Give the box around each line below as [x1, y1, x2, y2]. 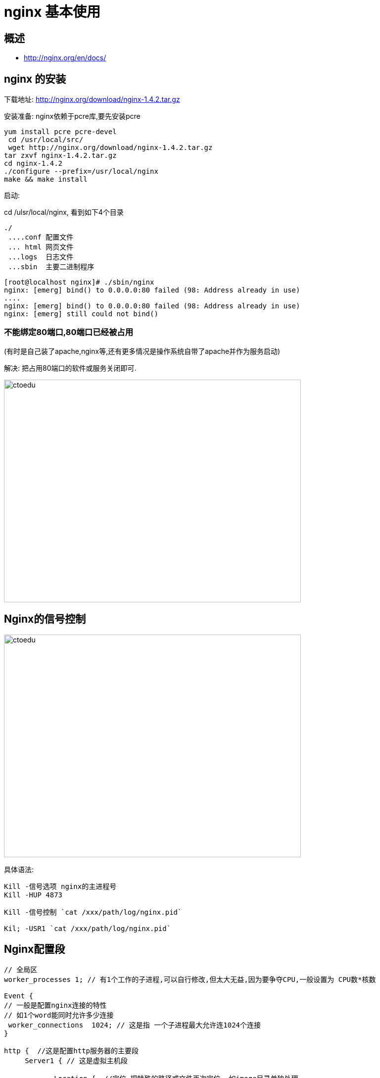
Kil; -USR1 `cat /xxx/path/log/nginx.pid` [4, 924, 171, 932]
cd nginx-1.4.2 [4, 159, 63, 168]
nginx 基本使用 [4, 3, 101, 20]
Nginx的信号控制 [4, 613, 86, 626]
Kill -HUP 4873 [4, 890, 63, 899]
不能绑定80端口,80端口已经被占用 [4, 327, 134, 338]
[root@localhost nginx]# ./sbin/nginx [4, 278, 154, 287]
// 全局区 [4, 966, 38, 974]
